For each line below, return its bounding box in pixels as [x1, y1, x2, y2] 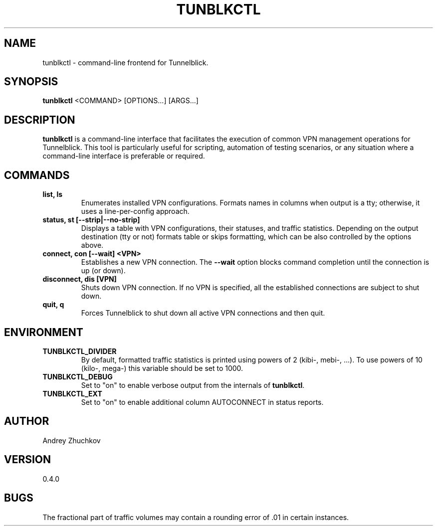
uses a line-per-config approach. [81, 207, 190, 216]
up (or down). [81, 266, 126, 275]
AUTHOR [4, 415, 49, 428]
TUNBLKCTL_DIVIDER [42, 347, 117, 355]
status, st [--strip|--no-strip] [42, 215, 140, 224]
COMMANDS [4, 169, 70, 181]
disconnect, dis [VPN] [42, 275, 117, 284]
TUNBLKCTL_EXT [42, 389, 102, 398]
